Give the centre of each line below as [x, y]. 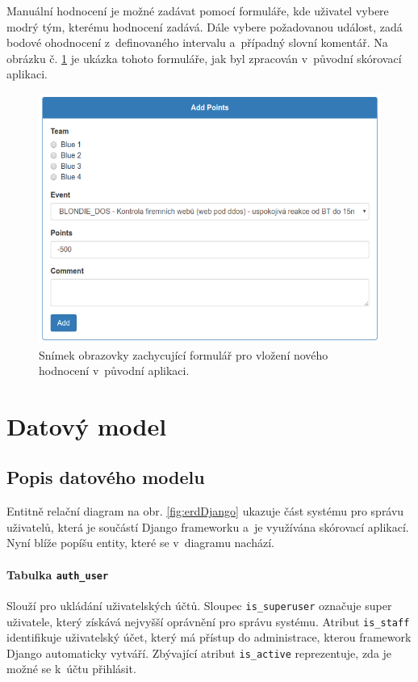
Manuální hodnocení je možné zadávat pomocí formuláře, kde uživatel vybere [198, 11]
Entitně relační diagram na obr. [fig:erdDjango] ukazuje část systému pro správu [205, 511]
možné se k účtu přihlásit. [71, 669]
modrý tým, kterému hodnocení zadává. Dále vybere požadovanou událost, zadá [205, 26]
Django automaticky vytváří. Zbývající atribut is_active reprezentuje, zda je [199, 653]
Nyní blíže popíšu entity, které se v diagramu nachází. [140, 543]
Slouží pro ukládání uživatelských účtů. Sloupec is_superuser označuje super [199, 605]
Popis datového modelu [106, 477]
